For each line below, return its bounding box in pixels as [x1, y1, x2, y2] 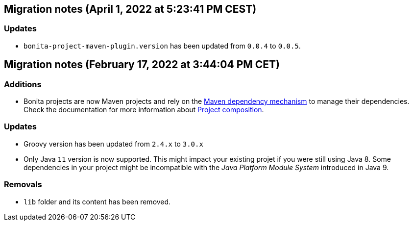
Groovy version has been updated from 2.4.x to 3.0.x [24, 139, 203, 148]
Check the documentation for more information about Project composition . [24, 105, 264, 114]
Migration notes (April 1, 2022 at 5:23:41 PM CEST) [4, 3, 257, 15]
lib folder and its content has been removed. [24, 197, 171, 206]
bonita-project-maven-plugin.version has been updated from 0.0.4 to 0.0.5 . [24, 41, 301, 50]
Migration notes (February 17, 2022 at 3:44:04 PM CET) [4, 58, 280, 71]
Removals [4, 179, 42, 190]
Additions [4, 79, 42, 89]
